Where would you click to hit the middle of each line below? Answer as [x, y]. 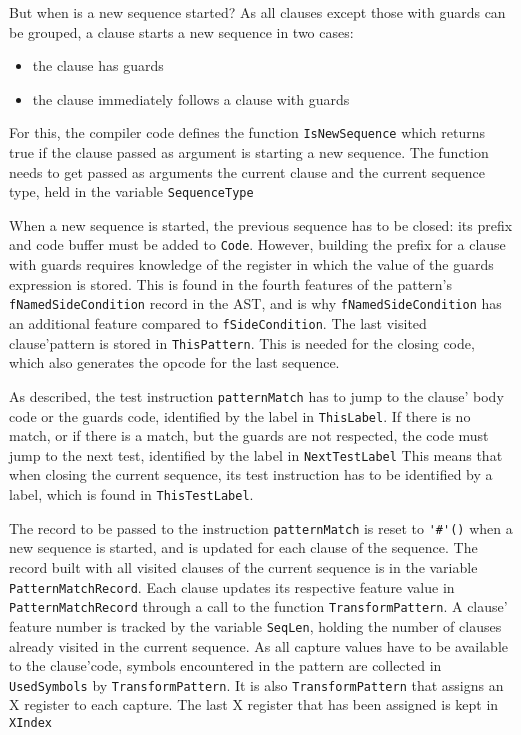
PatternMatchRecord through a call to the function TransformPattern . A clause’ [258, 606]
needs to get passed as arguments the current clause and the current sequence [247, 171]
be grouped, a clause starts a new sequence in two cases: [181, 31]
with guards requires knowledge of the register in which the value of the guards [251, 264]
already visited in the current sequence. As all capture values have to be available [258, 645]
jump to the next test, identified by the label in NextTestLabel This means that [256, 454]
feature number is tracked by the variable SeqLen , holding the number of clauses [255, 625]
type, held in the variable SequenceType [131, 191]
